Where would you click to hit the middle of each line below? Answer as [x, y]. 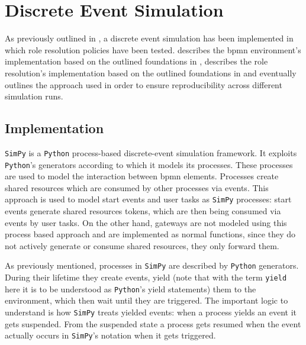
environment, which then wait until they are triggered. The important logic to [146, 300]
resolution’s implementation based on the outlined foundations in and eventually [151, 72]
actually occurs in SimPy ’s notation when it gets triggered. [110, 335]
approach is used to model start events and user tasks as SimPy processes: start [148, 199]
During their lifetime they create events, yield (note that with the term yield [146, 277]
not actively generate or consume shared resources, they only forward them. [142, 245]
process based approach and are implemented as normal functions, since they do [150, 234]
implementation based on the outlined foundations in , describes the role [136, 61]
